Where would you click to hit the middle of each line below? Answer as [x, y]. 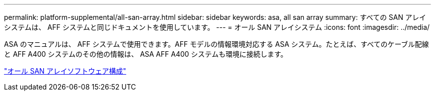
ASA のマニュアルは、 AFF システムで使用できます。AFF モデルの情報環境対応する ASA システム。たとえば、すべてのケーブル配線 [217, 44]
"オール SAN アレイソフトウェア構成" [65, 71]
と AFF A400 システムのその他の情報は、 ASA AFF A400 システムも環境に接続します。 [146, 54]
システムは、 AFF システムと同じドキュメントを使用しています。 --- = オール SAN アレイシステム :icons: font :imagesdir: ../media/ [217, 27]
